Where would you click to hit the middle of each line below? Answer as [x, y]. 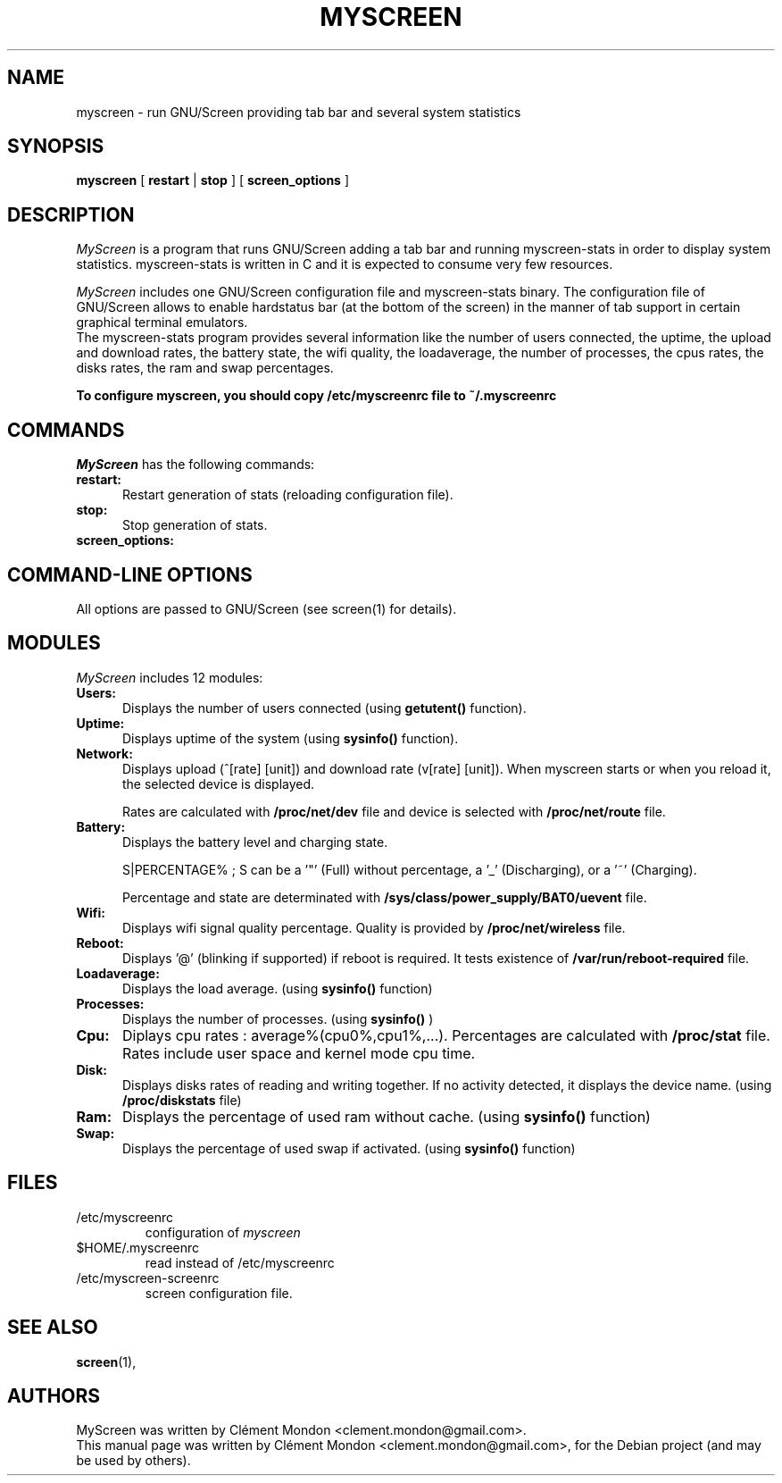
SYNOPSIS [56, 147]
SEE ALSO [53, 1328]
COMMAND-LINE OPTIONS [130, 574]
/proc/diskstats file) [182, 1100]
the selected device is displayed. [219, 783]
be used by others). [133, 1461]
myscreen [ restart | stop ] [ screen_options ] [212, 180]
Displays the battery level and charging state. [255, 842]
